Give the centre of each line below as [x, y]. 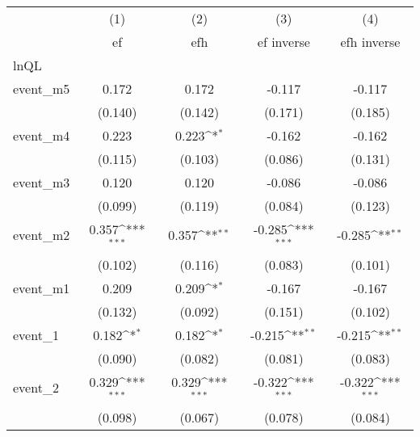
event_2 [36, 388]
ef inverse [283, 42]
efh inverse [370, 42]
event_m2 [42, 235]
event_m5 [42, 88]
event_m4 [42, 135]
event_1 [36, 334]
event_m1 [42, 288]
